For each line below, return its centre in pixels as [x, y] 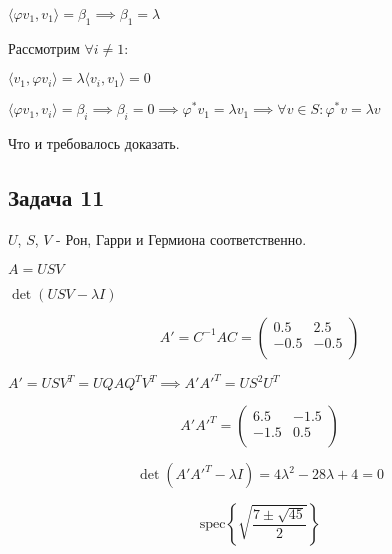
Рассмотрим [44, 47]
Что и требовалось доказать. [94, 143]
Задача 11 [56, 197]
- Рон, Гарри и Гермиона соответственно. [181, 239]
